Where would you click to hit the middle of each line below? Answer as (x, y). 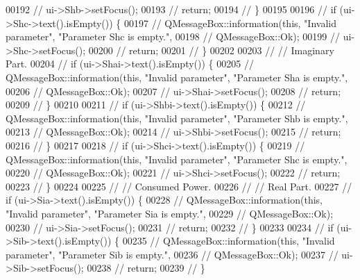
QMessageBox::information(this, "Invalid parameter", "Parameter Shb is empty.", (177, 118)
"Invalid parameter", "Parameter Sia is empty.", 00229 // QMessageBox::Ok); (170, 213)
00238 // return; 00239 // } (146, 268)
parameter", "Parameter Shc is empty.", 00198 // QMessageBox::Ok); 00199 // (173, 36)
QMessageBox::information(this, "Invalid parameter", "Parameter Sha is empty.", (177, 77)
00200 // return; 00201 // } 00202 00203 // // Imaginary (211, 50)
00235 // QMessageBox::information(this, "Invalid (229, 241)
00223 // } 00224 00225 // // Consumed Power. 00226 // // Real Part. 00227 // (179, 186)
